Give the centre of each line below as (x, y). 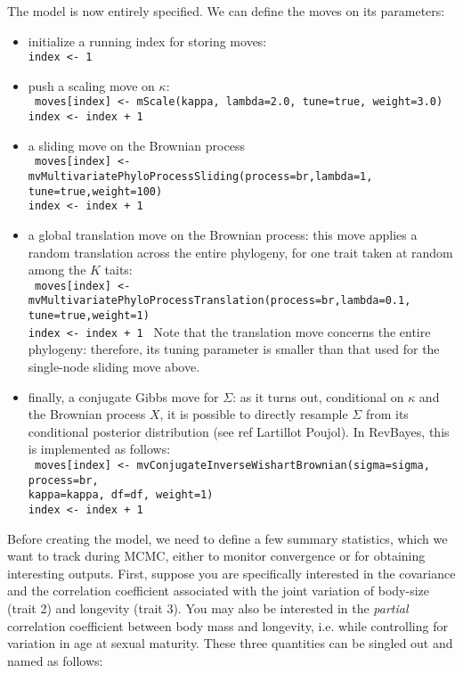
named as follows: (55, 660)
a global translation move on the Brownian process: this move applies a (223, 234)
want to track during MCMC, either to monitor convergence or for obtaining (216, 556)
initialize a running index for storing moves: (147, 41)
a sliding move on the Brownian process (136, 145)
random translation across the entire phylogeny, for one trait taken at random (240, 252)
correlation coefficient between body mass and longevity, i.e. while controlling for (227, 625)
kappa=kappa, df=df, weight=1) (121, 495)
